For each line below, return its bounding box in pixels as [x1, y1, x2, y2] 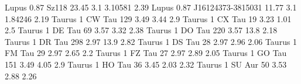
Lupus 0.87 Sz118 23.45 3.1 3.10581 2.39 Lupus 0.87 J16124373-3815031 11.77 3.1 [5, 1, 297, 13]
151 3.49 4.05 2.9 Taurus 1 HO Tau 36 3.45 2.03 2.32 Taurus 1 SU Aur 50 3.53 [5, 58, 287, 70]
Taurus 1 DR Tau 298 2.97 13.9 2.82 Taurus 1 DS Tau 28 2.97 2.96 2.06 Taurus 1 [5, 35, 297, 47]
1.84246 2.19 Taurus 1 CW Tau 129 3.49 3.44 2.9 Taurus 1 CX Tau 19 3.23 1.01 [5, 12, 292, 24]
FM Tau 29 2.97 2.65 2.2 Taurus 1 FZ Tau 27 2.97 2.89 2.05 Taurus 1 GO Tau [5, 47, 287, 59]
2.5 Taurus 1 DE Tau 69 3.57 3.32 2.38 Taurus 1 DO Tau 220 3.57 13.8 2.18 [5, 24, 278, 36]
